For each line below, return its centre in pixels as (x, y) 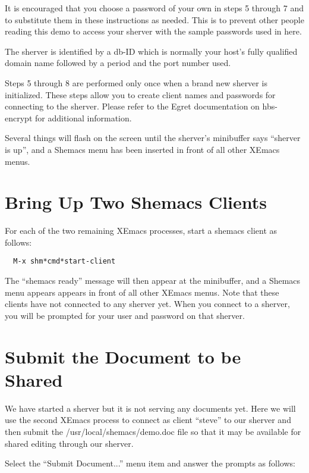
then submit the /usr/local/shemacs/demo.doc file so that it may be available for (153, 431)
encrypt (19, 118)
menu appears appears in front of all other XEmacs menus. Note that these (142, 292)
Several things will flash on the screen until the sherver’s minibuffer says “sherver (153, 138)
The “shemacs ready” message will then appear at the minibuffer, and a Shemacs (153, 281)
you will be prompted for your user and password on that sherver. (125, 315)
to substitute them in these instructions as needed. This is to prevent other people (154, 19)
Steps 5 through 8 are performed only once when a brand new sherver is (136, 82)
